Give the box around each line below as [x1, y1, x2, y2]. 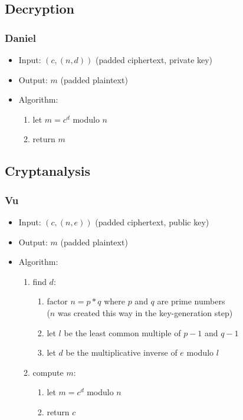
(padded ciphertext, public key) [95, 215, 209, 228]
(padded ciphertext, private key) [96, 54, 213, 65]
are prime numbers [157, 295, 225, 307]
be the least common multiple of [64, 326, 181, 339]
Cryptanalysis [5, 162, 91, 180]
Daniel [5, 30, 37, 45]
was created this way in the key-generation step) [57, 306, 233, 319]
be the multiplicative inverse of [65, 346, 178, 359]
